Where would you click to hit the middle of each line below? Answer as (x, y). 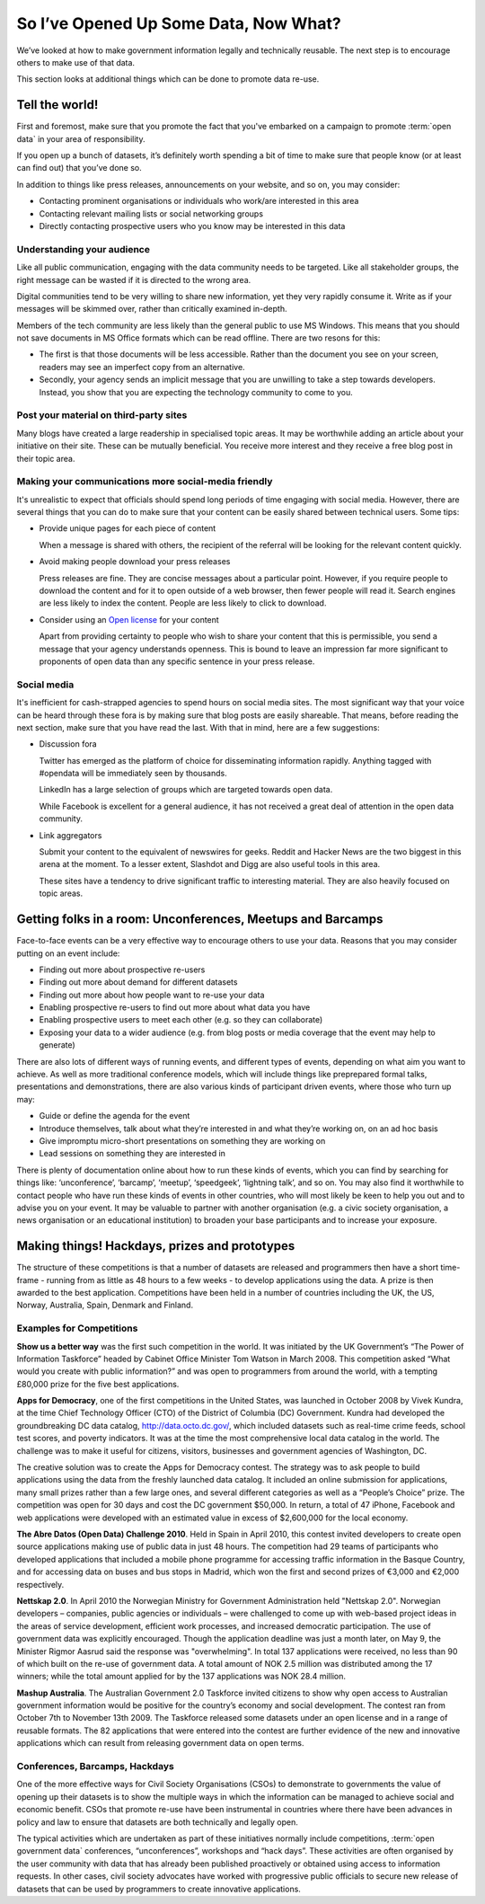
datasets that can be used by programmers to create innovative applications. (159, 1889)
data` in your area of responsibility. (81, 138)
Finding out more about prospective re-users (122, 970)
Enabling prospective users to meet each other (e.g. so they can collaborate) (181, 1020)
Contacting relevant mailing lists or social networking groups (151, 213)
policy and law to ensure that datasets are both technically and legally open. (157, 1822)
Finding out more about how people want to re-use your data (152, 995)
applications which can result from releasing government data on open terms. (160, 1743)
